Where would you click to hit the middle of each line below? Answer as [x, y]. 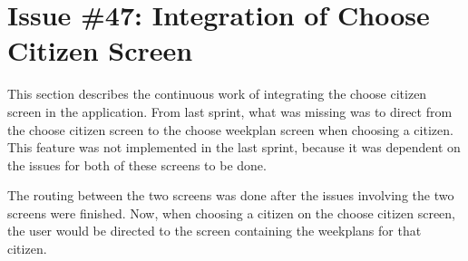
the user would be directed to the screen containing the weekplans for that [214, 231]
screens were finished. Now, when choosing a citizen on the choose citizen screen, [231, 213]
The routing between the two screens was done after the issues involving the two [231, 195]
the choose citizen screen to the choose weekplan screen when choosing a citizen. [230, 129]
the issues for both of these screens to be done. [137, 164]
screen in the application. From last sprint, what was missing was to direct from [230, 111]
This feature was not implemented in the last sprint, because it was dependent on [234, 147]
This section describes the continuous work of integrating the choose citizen [217, 94]
